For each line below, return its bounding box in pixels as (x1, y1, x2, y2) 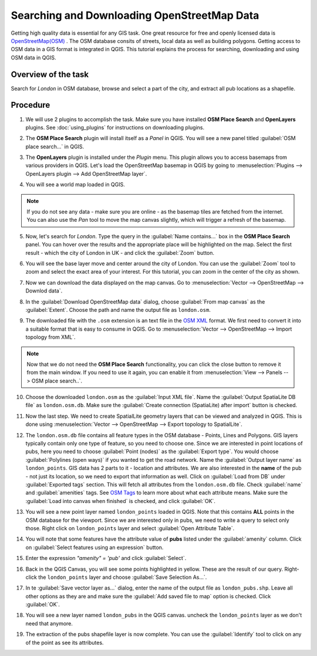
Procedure (11, 100, 50, 110)
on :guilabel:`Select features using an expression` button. (25, 544, 164, 551)
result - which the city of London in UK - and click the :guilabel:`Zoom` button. (25, 249, 214, 256)
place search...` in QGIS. (25, 143, 85, 150)
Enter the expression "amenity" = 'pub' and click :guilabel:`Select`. (25, 555, 187, 562)
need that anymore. (25, 620, 73, 627)
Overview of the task (11, 69, 89, 79)
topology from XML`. (25, 334, 76, 341)
